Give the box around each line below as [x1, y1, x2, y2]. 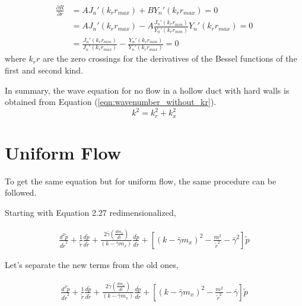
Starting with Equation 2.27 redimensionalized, [5, 206, 176, 219]
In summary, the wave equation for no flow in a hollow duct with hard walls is [5, 84, 290, 96]
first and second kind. [5, 64, 84, 76]
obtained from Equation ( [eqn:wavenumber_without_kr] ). [5, 95, 217, 108]
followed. [5, 186, 37, 199]
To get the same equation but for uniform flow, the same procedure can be [5, 174, 276, 187]
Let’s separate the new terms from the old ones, [5, 259, 179, 270]
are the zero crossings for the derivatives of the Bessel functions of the [42, 52, 297, 65]
